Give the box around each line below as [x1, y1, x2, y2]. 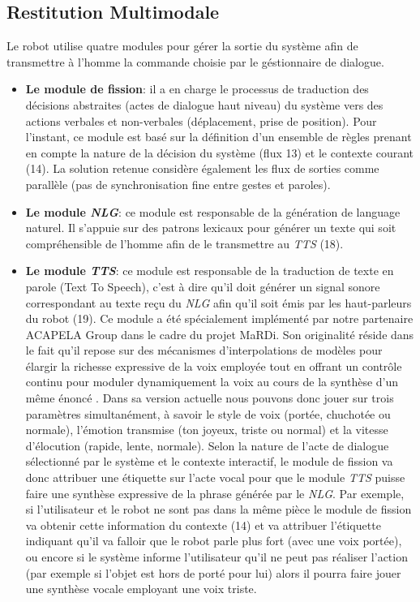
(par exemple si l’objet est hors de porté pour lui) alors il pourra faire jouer [25, 564, 401, 581]
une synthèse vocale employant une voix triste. [25, 580, 257, 597]
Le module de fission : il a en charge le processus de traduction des [25, 80, 369, 97]
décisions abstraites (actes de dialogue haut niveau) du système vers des [25, 96, 384, 113]
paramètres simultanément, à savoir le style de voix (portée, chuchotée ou [25, 405, 391, 422]
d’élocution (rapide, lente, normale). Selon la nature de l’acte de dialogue [25, 436, 389, 454]
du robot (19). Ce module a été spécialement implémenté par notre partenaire [25, 310, 414, 327]
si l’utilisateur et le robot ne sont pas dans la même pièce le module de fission [25, 501, 412, 518]
